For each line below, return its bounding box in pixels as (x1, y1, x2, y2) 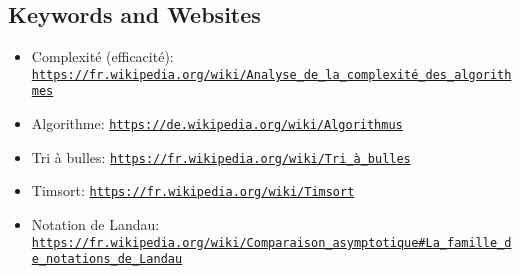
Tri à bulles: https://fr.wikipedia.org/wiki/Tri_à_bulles (31, 146, 411, 167)
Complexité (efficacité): (31, 46, 174, 67)
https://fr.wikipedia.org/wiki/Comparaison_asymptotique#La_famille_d (31, 235, 512, 250)
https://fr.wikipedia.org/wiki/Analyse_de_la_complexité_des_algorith (31, 67, 512, 82)
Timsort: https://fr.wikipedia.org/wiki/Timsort (31, 180, 355, 201)
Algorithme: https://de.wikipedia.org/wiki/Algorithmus (31, 113, 403, 134)
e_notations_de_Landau (31, 252, 183, 267)
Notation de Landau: (31, 214, 160, 235)
